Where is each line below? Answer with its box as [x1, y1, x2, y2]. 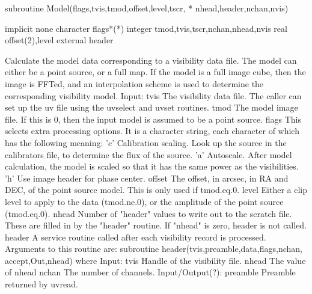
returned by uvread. [5, 278, 78, 290]
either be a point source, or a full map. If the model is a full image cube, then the [5, 66, 306, 78]
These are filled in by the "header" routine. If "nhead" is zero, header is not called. [5, 219, 307, 231]
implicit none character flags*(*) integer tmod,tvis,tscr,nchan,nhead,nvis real [5, 22, 287, 34]
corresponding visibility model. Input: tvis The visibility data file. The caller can [5, 89, 302, 102]
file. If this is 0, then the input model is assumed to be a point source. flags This [5, 112, 301, 125]
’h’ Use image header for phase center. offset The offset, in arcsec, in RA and [5, 171, 289, 184]
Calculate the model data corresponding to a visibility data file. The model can [5, 54, 297, 66]
